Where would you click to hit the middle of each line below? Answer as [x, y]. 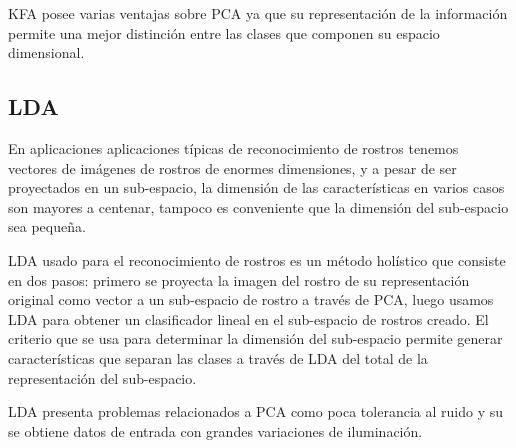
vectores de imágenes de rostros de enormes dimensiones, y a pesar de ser [232, 167]
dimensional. [46, 52]
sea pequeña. [47, 226]
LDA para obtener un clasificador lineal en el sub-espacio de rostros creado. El [248, 318]
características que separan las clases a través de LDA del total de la [218, 357]
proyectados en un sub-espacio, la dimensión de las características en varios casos [256, 187]
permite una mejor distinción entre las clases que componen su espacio [224, 32]
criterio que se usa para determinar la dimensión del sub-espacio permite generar [255, 338]
